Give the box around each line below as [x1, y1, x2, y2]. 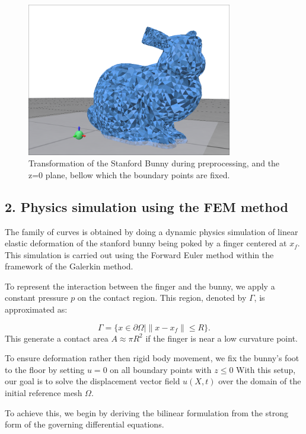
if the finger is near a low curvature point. [145, 332, 298, 344]
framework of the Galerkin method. [5, 260, 133, 272]
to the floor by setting [5, 363, 85, 375]
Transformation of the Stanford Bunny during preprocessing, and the [28, 157, 280, 169]
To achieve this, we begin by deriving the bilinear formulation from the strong [5, 406, 288, 419]
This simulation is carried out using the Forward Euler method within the [5, 248, 274, 261]
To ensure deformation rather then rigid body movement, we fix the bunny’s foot [5, 352, 299, 364]
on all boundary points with [110, 363, 212, 375]
